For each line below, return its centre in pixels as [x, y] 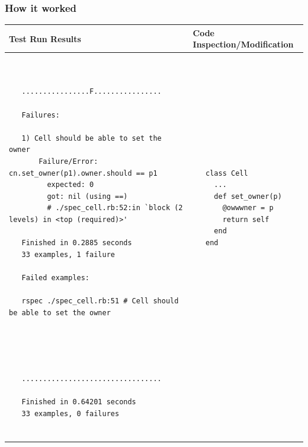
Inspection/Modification [243, 44]
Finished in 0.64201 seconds [79, 402]
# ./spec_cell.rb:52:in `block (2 [115, 208]
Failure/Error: [68, 161]
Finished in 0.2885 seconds [77, 243]
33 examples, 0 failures [70, 414]
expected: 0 [70, 185]
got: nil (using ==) [87, 196]
